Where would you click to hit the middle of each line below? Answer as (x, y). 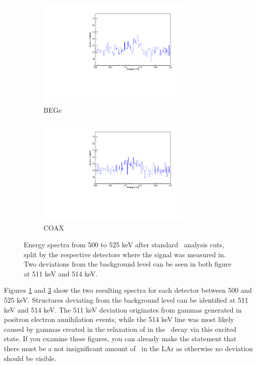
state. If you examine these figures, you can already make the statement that (120, 339)
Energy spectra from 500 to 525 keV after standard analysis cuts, (124, 245)
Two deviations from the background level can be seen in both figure (128, 264)
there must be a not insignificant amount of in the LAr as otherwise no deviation (128, 348)
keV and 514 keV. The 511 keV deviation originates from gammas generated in (123, 309)
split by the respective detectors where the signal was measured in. (125, 254)
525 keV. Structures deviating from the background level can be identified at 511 (126, 300)
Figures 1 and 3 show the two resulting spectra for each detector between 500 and (128, 290)
